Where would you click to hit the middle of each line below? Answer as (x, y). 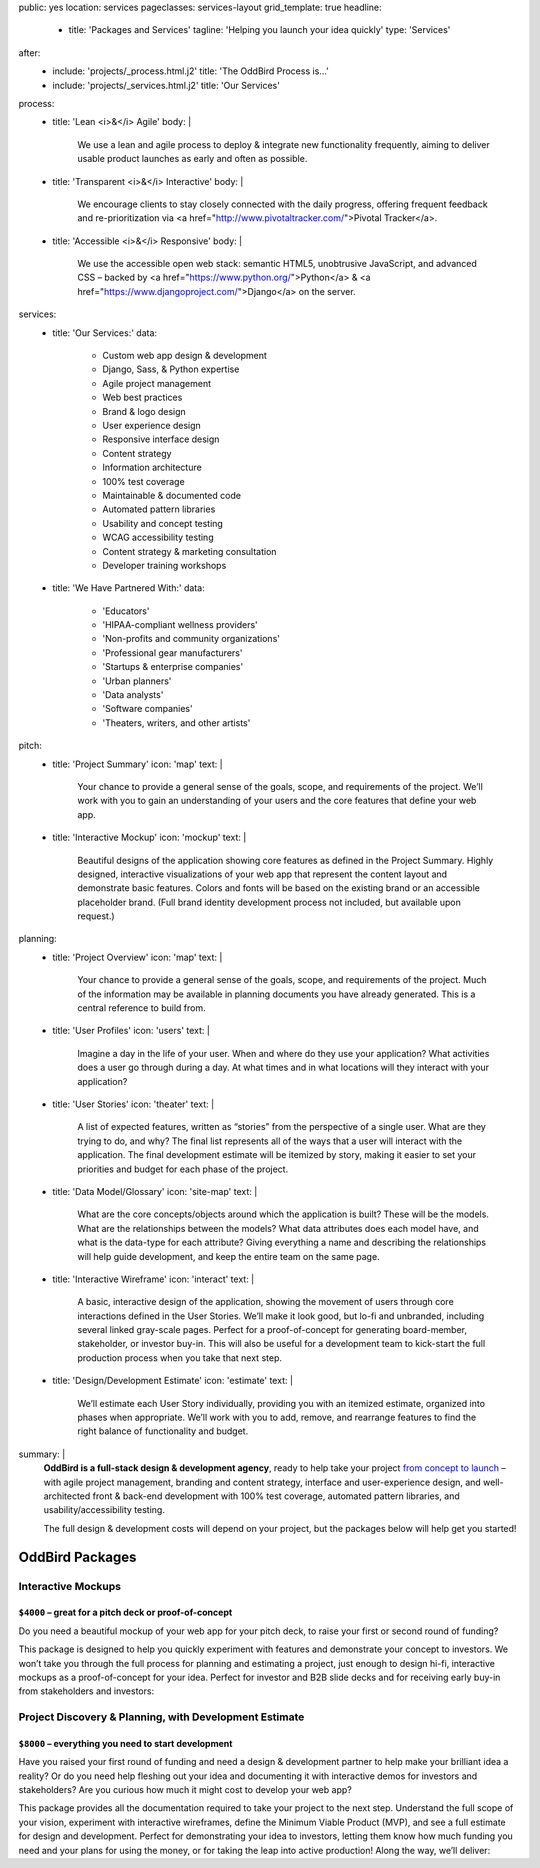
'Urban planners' (137, 681)
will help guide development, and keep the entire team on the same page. (228, 1256)
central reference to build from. (142, 1008)
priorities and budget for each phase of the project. (183, 1169)
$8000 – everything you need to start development (125, 1743)
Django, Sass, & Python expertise (171, 369)
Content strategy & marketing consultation (189, 551)
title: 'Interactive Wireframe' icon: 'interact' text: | (153, 1279)
